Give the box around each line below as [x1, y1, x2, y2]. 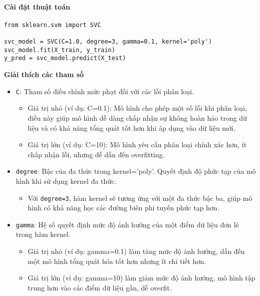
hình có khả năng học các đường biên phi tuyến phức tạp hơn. [28, 202, 219, 213]
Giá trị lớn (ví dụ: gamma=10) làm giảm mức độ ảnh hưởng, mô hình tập [28, 272, 255, 283]
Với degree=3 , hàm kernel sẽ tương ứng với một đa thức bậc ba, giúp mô [28, 192, 252, 203]
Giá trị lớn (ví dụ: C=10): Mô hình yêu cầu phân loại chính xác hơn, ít [28, 139, 247, 150]
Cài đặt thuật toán [4, 1, 70, 12]
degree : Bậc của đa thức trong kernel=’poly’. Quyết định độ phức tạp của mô [16, 166, 256, 176]
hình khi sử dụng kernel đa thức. [16, 175, 117, 186]
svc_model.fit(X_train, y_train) [4, 46, 115, 54]
